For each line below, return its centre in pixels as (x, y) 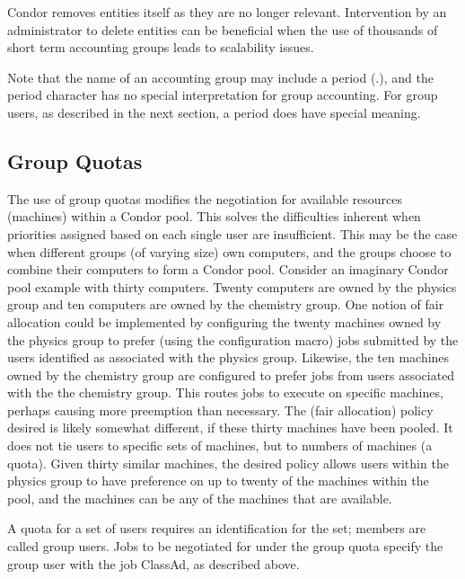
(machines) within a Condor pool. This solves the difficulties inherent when (214, 216)
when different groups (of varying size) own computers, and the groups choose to (229, 251)
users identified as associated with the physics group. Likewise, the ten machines (228, 357)
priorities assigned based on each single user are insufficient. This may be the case (232, 233)
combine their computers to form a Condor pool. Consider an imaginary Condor (228, 269)
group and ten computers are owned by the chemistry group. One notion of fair (226, 304)
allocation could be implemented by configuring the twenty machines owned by (224, 321)
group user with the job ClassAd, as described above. (154, 563)
